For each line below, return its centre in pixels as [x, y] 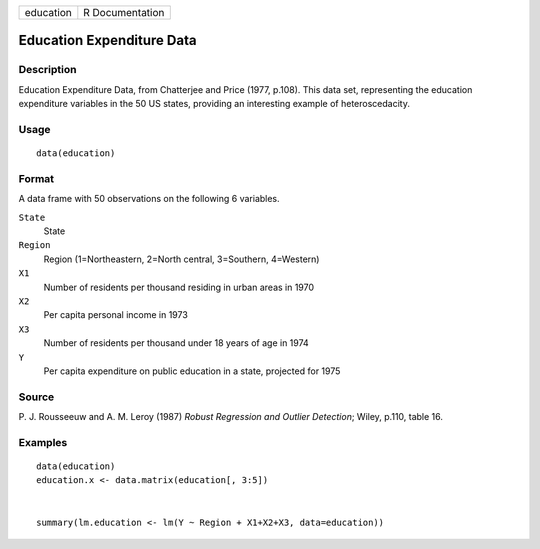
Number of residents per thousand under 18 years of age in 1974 [176, 343]
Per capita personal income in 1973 [116, 315]
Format [36, 178]
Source [36, 397]
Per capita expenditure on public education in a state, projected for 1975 [192, 371]
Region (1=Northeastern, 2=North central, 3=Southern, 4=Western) [181, 259]
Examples [43, 442]
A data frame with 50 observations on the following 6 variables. [149, 199]
